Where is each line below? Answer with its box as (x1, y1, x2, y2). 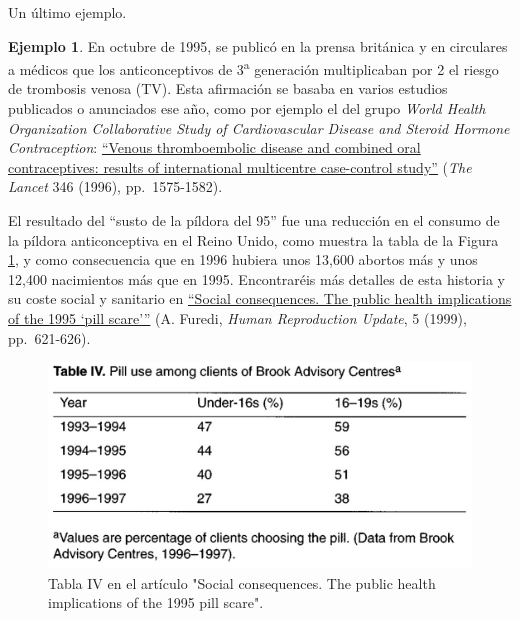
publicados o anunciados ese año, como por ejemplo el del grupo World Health (8, 98, 486, 119)
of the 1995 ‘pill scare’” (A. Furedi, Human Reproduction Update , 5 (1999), (8, 307, 467, 328)
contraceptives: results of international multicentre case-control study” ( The (8, 156, 472, 177)
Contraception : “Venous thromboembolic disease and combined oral (8, 137, 421, 158)
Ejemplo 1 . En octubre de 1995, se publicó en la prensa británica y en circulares (8, 35, 508, 56)
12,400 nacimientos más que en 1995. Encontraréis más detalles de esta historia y (8, 268, 506, 289)
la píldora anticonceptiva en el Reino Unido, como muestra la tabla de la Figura (8, 229, 499, 250)
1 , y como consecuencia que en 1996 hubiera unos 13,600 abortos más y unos (8, 249, 478, 270)
